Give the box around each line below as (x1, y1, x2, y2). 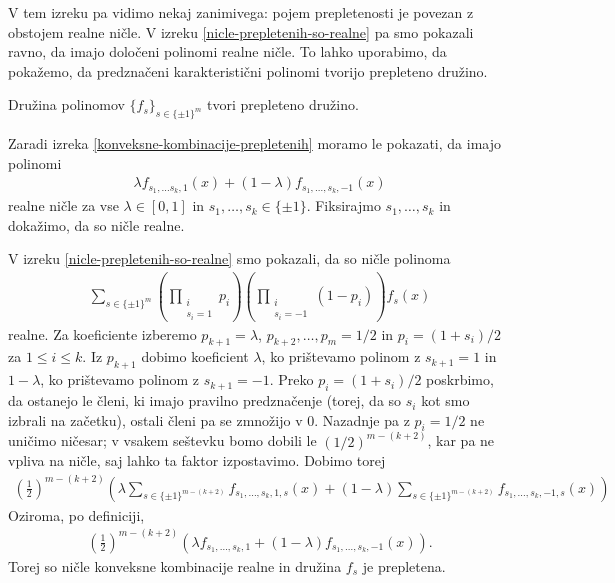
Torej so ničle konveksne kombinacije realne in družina (8, 555, 342, 576)
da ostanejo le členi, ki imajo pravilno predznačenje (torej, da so (8, 390, 402, 411)
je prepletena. (362, 555, 446, 576)
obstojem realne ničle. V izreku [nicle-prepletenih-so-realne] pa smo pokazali (8, 21, 474, 42)
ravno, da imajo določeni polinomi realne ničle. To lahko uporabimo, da (8, 41, 447, 62)
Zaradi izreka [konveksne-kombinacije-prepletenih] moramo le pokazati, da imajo (8, 133, 501, 154)
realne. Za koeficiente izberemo (8, 323, 197, 344)
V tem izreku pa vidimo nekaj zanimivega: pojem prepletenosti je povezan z (8, 2, 474, 22)
